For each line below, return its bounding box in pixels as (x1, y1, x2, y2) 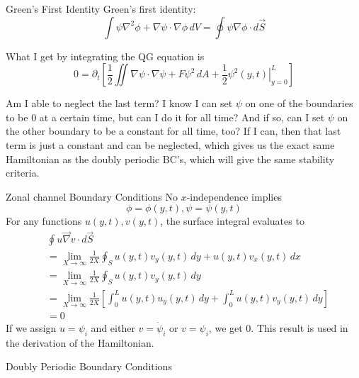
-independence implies (186, 189, 282, 204)
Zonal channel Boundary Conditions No (6, 189, 178, 204)
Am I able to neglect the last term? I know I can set (6, 96, 233, 111)
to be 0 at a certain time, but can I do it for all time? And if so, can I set (6, 109, 325, 124)
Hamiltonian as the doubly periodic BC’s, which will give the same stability (6, 151, 335, 166)
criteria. (6, 165, 40, 180)
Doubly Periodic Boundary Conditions (6, 359, 172, 374)
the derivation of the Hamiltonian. (6, 335, 154, 350)
